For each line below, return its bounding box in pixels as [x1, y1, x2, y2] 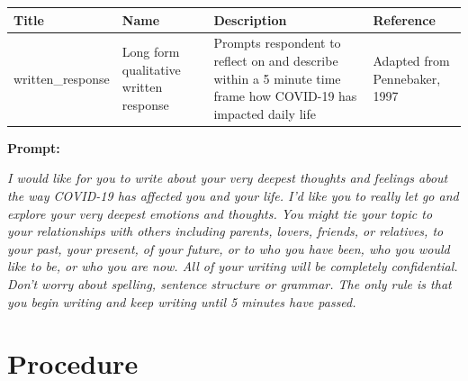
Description [213, 10, 287, 29]
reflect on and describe [213, 50, 338, 69]
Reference [373, 10, 436, 29]
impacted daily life [213, 104, 316, 122]
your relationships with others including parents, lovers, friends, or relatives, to [7, 222, 444, 240]
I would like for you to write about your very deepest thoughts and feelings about [7, 168, 448, 187]
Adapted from [373, 50, 450, 69]
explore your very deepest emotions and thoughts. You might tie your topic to [7, 204, 433, 222]
